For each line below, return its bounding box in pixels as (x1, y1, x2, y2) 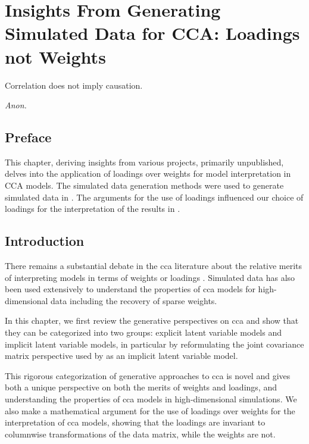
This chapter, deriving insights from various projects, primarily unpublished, (5, 155, 284, 168)
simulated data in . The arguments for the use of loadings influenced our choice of (5, 190, 304, 203)
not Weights (5, 44, 106, 68)
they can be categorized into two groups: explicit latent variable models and (5, 326, 282, 339)
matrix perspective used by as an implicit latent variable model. (5, 349, 238, 362)
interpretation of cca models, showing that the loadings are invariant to (5, 416, 266, 429)
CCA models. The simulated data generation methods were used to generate (5, 179, 284, 192)
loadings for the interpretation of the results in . (5, 202, 180, 215)
